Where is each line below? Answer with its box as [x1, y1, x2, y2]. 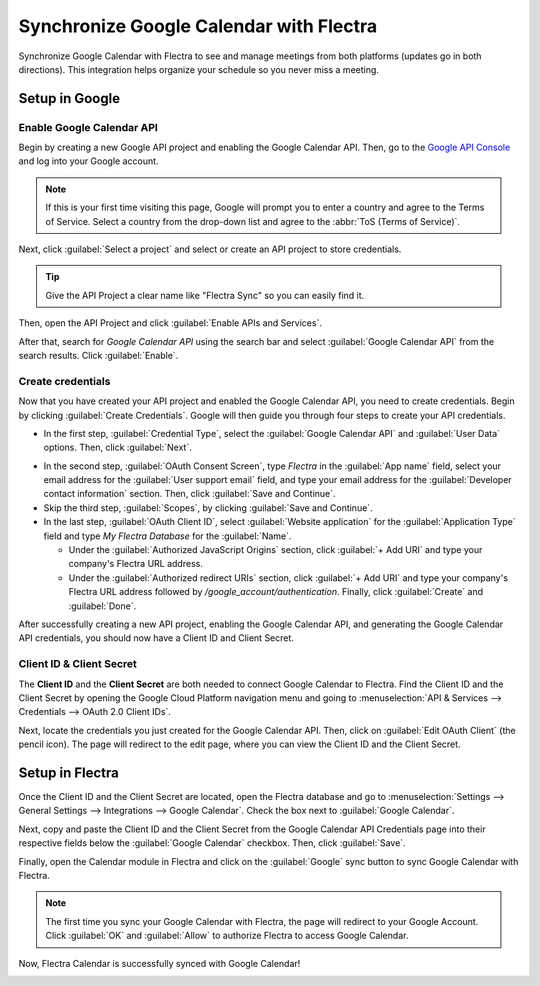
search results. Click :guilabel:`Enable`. [18, 350, 179, 361]
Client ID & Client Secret [18, 657, 137, 671]
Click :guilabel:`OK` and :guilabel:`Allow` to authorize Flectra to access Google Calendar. [45, 930, 409, 942]
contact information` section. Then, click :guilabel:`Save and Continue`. [43, 488, 336, 500]
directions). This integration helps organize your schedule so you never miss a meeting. [18, 63, 380, 75]
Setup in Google [18, 90, 120, 107]
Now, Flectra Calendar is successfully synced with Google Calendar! [18, 957, 301, 969]
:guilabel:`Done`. [68, 600, 137, 612]
